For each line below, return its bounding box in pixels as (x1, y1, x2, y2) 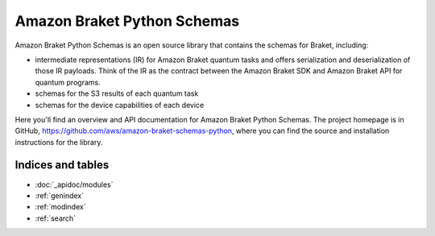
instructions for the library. (14, 137, 103, 147)
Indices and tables (14, 158, 110, 172)
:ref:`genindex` (35, 190, 85, 201)
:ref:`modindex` (35, 202, 86, 212)
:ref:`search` (35, 213, 77, 223)
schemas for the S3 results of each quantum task (35, 89, 199, 98)
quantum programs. (35, 77, 101, 87)
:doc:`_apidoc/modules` (35, 180, 114, 189)
